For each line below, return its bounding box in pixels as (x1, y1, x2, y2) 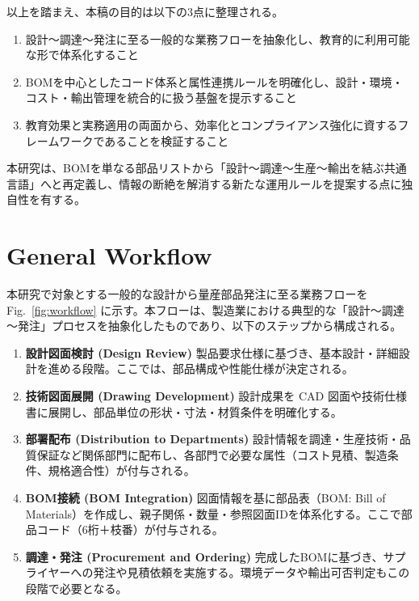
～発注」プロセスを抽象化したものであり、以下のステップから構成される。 (6, 317, 402, 334)
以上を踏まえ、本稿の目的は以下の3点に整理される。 (6, 3, 283, 19)
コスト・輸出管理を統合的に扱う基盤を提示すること (25, 89, 297, 106)
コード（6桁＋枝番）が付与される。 (36, 521, 224, 538)
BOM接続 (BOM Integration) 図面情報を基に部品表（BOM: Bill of (25, 489, 386, 506)
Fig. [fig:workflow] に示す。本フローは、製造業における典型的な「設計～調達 (6, 301, 404, 318)
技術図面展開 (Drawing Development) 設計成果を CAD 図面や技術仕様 (25, 387, 407, 404)
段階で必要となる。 (25, 579, 128, 596)
